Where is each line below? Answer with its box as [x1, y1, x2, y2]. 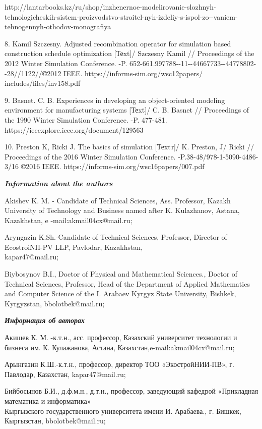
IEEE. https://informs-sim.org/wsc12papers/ [63, 68, 203, 78]
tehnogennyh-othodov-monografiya [5, 21, 111, 32]
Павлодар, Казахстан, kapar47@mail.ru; [5, 368, 126, 379]
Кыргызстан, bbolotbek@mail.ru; [5, 415, 106, 426]
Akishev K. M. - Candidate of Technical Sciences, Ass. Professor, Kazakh [5, 195, 231, 205]
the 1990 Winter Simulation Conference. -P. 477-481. [5, 114, 167, 125]
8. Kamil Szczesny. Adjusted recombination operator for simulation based [5, 38, 231, 48]
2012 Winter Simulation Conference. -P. [5, 58, 127, 68]
